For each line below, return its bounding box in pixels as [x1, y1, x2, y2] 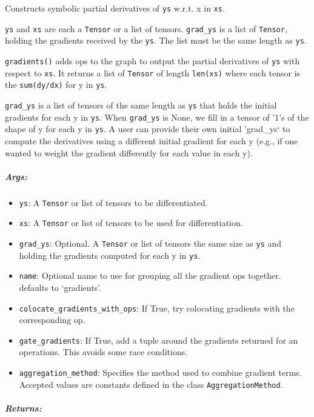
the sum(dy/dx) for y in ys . [5, 78, 107, 91]
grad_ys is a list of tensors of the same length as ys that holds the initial [5, 98, 277, 111]
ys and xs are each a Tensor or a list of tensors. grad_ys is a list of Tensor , [5, 22, 287, 35]
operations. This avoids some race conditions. [19, 345, 188, 358]
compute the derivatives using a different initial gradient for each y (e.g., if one [5, 134, 298, 147]
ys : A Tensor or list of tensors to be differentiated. [19, 196, 208, 208]
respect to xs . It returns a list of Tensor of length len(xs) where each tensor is [5, 66, 301, 79]
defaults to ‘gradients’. [19, 281, 101, 293]
